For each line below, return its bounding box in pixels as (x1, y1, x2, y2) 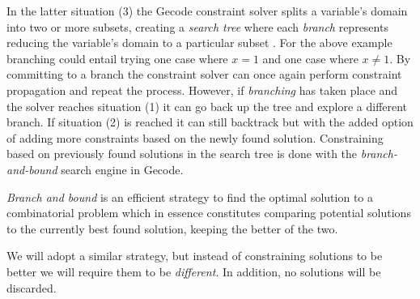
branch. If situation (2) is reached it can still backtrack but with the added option (6, 113, 414, 130)
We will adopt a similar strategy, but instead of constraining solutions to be (6, 247, 383, 264)
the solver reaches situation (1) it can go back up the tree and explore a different (6, 97, 408, 114)
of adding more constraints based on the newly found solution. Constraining (6, 129, 384, 146)
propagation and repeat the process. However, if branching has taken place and (6, 81, 398, 98)
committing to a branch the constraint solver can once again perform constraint (6, 66, 402, 83)
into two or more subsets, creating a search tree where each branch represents (6, 18, 388, 35)
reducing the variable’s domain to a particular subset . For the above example (6, 34, 392, 51)
